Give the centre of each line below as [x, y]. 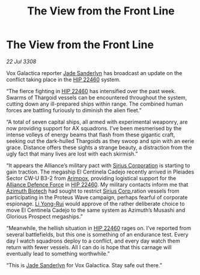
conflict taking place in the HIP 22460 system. [63, 79]
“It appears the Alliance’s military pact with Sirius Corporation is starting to [98, 165]
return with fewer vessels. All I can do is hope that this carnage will [89, 247]
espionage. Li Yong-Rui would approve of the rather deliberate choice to [95, 204]
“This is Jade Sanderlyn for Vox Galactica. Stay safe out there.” [84, 265]
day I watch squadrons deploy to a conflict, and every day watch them [93, 241]
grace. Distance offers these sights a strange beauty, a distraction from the [99, 147]
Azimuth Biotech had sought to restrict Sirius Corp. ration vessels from [93, 191]
